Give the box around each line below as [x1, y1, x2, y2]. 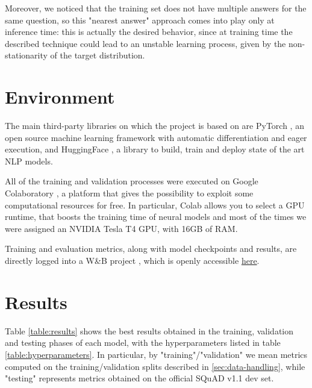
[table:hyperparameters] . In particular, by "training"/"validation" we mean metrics [5, 348, 308, 360]
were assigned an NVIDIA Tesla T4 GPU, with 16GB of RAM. [5, 222, 238, 234]
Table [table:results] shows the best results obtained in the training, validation [5, 324, 294, 337]
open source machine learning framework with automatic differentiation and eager [5, 131, 307, 143]
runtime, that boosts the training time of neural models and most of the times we [5, 210, 307, 223]
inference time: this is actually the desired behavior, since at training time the [5, 25, 293, 38]
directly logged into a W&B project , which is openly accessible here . [5, 254, 260, 267]
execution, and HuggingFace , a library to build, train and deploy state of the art [5, 143, 305, 155]
